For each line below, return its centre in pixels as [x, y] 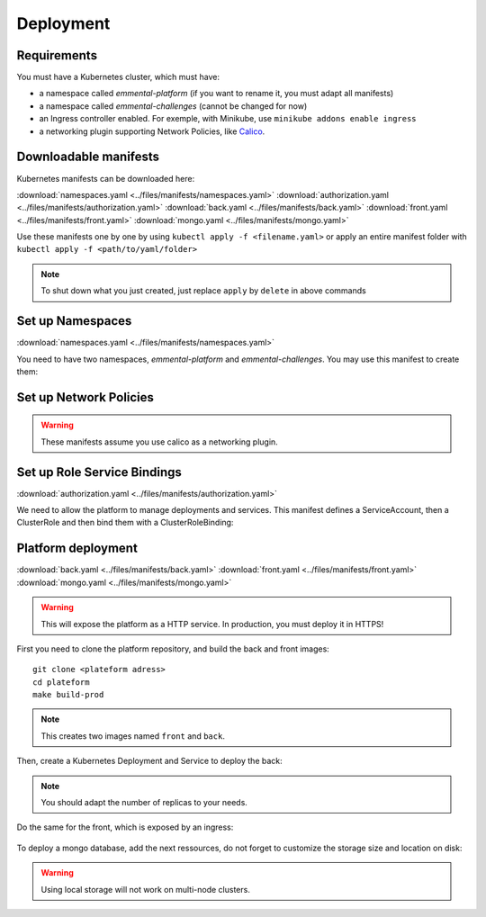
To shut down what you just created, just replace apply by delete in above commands [203, 291]
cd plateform [61, 682]
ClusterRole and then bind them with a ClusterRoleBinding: [125, 523]
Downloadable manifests [88, 157]
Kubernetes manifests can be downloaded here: [106, 178]
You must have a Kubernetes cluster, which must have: [118, 77]
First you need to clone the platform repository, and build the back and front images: [173, 649]
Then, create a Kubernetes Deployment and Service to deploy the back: [149, 761]
